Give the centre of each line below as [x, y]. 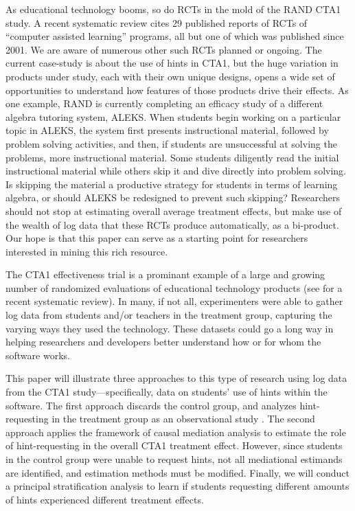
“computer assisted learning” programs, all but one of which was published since [175, 36]
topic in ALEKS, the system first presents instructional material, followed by [167, 130]
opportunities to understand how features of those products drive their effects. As [177, 90]
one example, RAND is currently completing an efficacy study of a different [164, 103]
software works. [38, 355]
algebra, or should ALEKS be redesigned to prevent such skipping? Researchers [173, 197]
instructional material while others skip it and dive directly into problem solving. [176, 171]
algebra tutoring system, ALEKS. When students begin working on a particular [173, 116]
